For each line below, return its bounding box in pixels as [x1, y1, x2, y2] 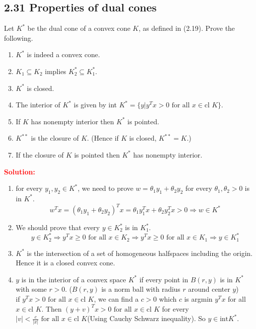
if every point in [139, 274, 188, 284]
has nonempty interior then [31, 116, 114, 126]
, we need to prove [78, 183, 134, 193]
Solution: [4, 166, 35, 176]
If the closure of [15, 149, 64, 160]
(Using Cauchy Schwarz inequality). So [87, 313, 206, 324]
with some [15, 284, 47, 294]
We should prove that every [15, 222, 100, 233]
